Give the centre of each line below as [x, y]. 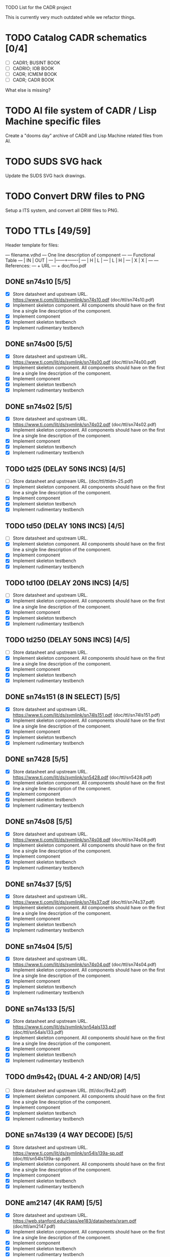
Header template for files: [32, 245]
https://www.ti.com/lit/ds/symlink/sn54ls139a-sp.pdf [68, 1153]
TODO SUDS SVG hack [54, 162]
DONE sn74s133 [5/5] [40, 1009]
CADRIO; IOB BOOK [33, 68]
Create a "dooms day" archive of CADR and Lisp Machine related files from [84, 136]
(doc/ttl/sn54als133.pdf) [38, 1032]
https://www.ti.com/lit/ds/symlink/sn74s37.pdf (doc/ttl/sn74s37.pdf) [84, 902]
